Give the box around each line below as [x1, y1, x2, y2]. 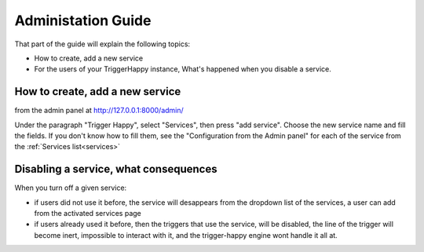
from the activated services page [34, 209, 141, 218]
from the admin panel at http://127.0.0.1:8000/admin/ [14, 106, 184, 115]
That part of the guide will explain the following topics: [14, 39, 191, 49]
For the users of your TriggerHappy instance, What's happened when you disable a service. [34, 64, 331, 74]
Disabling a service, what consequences [14, 163, 217, 176]
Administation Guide [14, 12, 152, 29]
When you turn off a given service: [14, 183, 127, 192]
